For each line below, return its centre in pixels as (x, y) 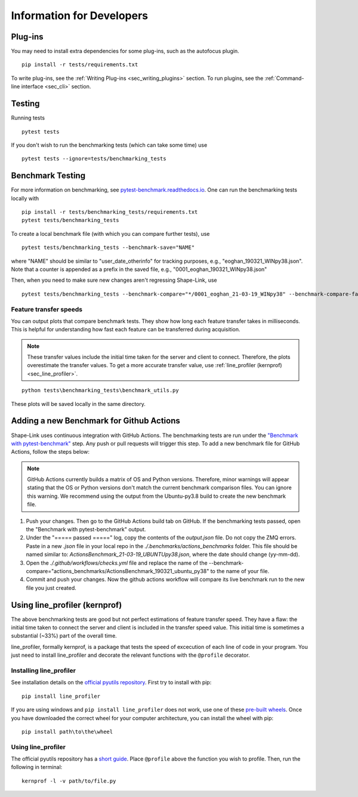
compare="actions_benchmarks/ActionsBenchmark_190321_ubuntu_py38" (118, 571)
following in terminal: (37, 767)
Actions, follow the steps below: (50, 452)
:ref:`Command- (284, 78)
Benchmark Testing (48, 176)
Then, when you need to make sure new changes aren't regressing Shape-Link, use (114, 280)
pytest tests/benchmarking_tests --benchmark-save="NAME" (108, 247)
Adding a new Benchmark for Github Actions (95, 421)
